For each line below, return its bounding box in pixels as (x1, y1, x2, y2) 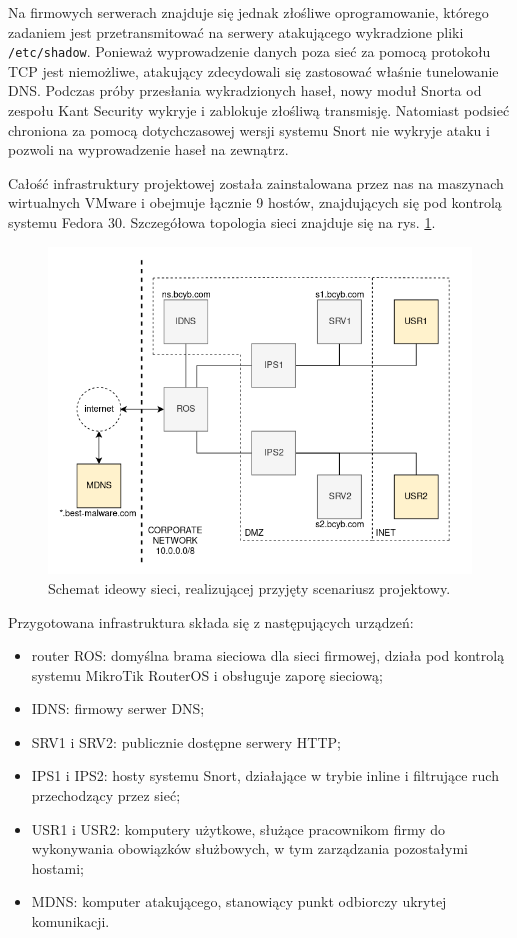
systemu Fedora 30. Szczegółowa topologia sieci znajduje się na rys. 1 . (8, 212, 436, 232)
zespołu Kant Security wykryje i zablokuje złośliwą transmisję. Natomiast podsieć (8, 100, 510, 121)
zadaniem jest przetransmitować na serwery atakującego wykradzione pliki (8, 21, 464, 42)
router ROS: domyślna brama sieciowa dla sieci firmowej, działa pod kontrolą (31, 645, 505, 666)
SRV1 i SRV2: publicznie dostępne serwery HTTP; (31, 731, 341, 752)
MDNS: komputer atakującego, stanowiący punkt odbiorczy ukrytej (31, 891, 447, 912)
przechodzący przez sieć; (31, 785, 181, 806)
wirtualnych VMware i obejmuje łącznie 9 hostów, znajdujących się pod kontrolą (8, 192, 502, 213)
